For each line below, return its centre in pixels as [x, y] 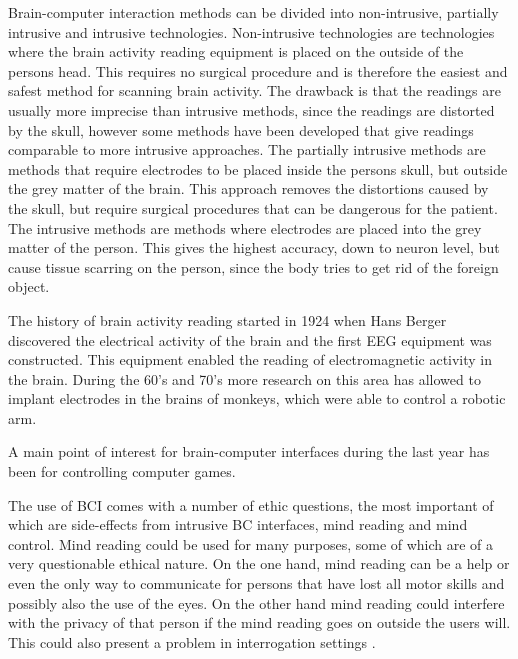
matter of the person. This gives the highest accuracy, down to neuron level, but [254, 247]
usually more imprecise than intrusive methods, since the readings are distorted [251, 109]
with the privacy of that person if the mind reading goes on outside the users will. [259, 622]
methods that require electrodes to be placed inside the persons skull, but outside [258, 168]
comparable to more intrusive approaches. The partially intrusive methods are [247, 149]
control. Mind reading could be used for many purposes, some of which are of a [251, 543]
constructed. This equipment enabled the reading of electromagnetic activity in [250, 359]
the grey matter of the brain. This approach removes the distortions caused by [248, 188]
